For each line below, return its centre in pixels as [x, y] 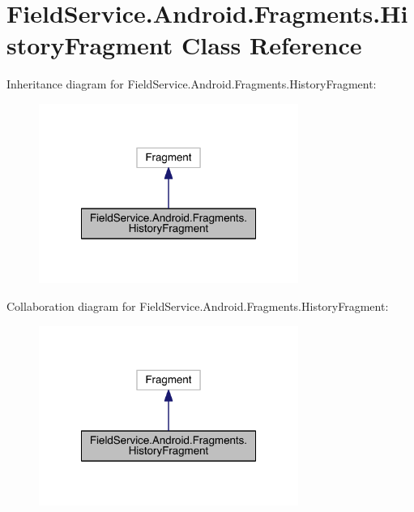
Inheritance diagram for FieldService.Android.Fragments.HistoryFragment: [192, 84]
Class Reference [272, 45]
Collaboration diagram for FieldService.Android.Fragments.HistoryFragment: [198, 305]
